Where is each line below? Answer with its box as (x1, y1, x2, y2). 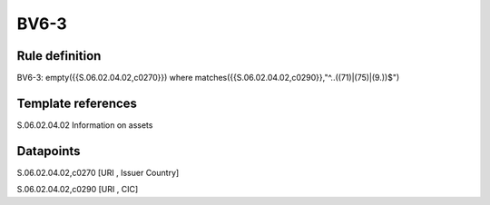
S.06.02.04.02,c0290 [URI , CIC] (16, 184, 139, 195)
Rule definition (16, 48, 102, 63)
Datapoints (16, 143, 81, 159)
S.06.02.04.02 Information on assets (16, 119, 153, 131)
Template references (16, 95, 138, 111)
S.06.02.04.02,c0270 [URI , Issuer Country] (16, 167, 180, 178)
